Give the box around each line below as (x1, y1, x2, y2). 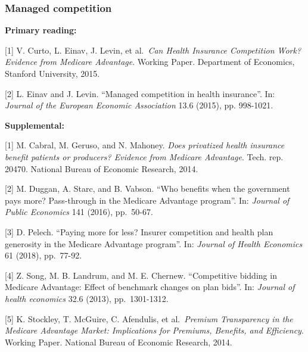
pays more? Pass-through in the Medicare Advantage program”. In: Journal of (5, 194, 290, 206)
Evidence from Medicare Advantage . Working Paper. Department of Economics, (5, 55, 295, 68)
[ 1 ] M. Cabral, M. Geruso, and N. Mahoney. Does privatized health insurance (5, 139, 285, 151)
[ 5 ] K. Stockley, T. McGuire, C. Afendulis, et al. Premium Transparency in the (5, 312, 293, 325)
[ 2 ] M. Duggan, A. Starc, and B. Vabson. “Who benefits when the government (5, 182, 290, 195)
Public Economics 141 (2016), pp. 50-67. (5, 205, 153, 218)
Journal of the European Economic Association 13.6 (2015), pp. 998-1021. (5, 99, 273, 111)
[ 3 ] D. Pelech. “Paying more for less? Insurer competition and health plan (5, 225, 273, 238)
